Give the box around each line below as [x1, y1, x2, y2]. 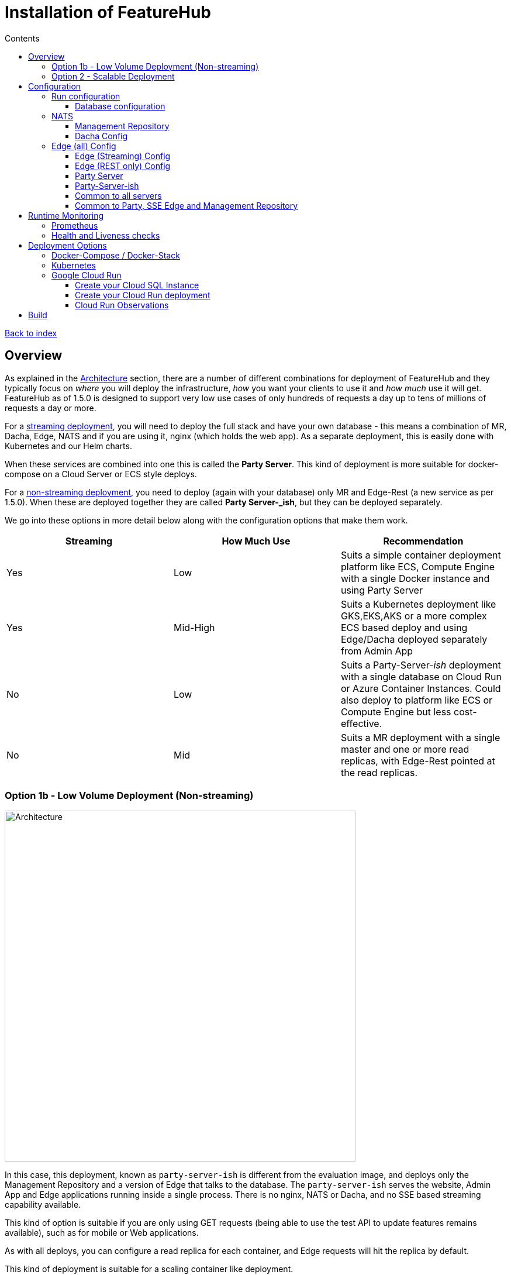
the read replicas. [340, 766, 417, 778]
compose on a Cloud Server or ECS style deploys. [5, 468, 197, 479]
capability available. [5, 1200, 81, 1210]
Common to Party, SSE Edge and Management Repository [75, 200, 298, 211]
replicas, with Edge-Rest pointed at [340, 754, 495, 767]
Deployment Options [28, 240, 107, 250]
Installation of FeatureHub [5, 2, 211, 22]
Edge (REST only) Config [75, 160, 171, 171]
